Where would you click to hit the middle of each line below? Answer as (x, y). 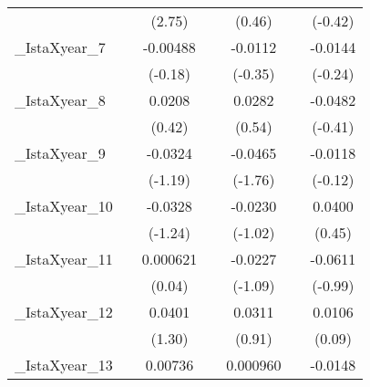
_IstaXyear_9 (60, 153)
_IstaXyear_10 (64, 206)
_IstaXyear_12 (64, 312)
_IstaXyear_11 (64, 259)
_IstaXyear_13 (64, 365)
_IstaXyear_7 (60, 47)
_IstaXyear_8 (60, 100)
